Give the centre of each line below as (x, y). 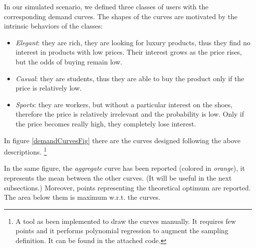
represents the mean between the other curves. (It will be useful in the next (118, 177)
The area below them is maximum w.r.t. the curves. (82, 197)
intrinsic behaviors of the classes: (53, 26)
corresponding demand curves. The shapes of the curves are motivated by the (121, 16)
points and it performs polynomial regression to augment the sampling (122, 231)
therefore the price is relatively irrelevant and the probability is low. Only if (130, 114)
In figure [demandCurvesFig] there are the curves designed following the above (122, 140)
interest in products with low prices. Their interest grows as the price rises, (129, 52)
